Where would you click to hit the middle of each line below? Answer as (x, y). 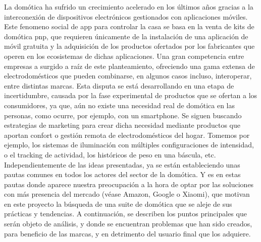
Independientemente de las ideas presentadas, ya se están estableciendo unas (122, 164)
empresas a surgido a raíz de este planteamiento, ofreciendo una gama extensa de (129, 66)
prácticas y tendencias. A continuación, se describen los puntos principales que (125, 214)
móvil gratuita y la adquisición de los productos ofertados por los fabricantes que (129, 46)
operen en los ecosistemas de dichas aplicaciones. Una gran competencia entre (124, 56)
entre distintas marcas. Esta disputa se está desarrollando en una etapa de (119, 85)
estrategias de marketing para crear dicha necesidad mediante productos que (122, 125)
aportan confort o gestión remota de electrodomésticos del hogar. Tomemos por (127, 135)
